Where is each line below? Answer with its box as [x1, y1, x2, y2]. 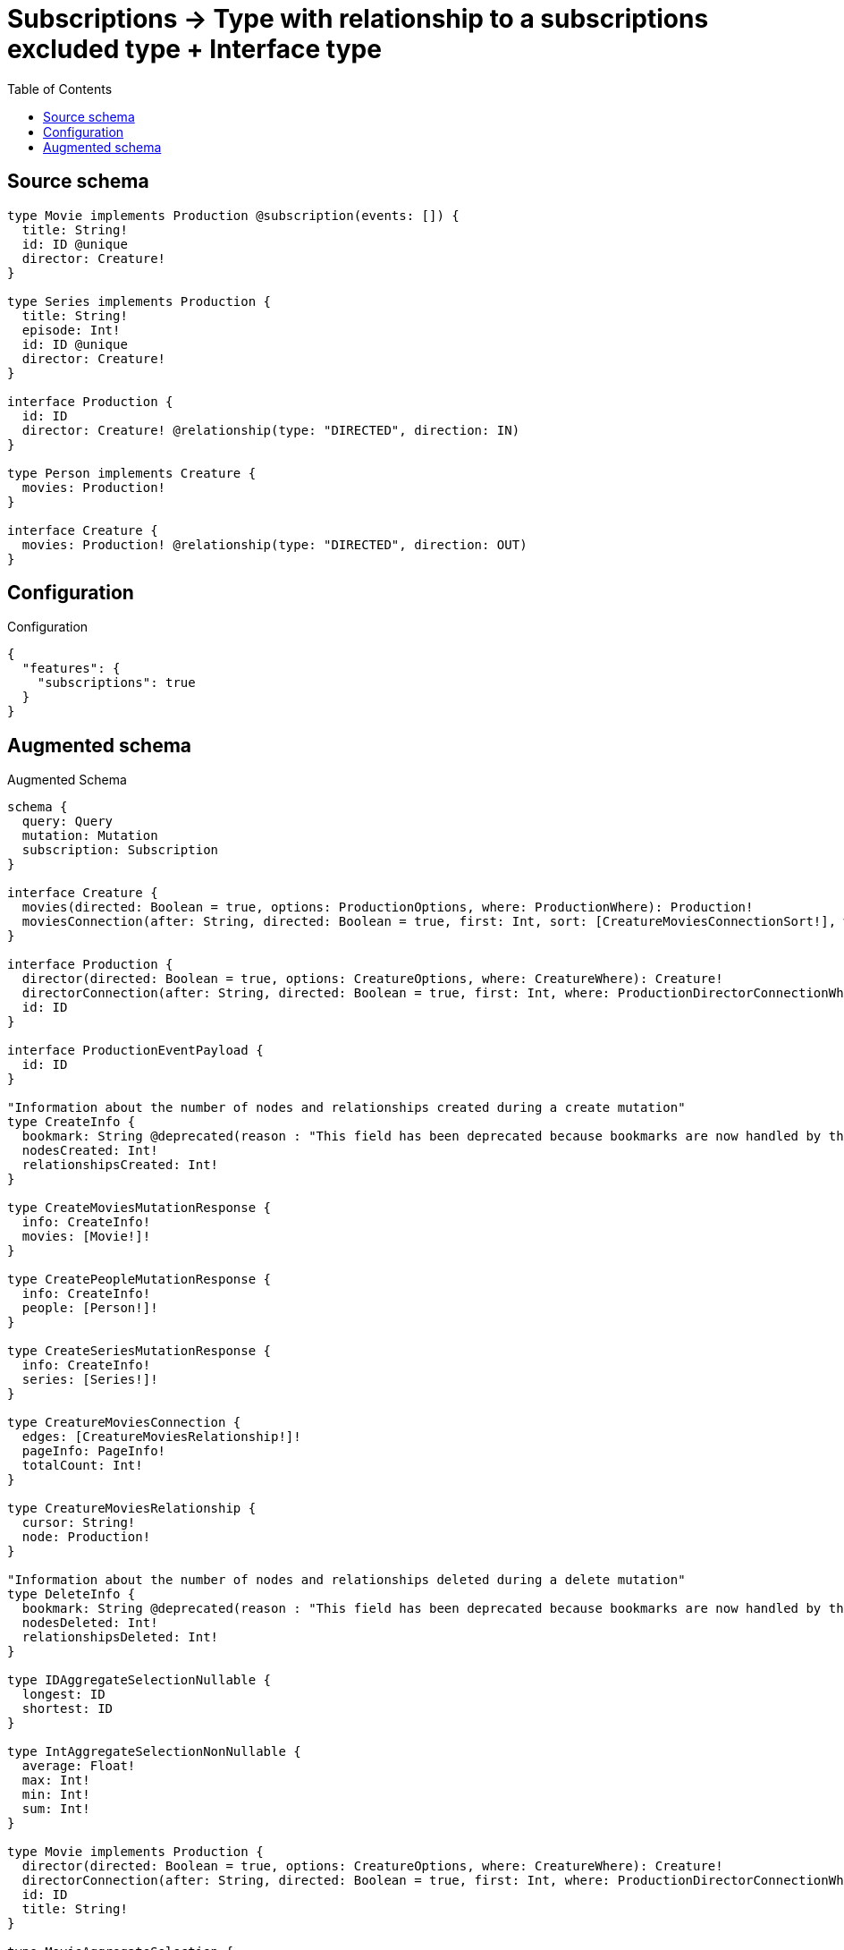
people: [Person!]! [21, 1301, 158, 1316]
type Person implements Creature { [7, 465, 257, 480]
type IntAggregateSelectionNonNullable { [7, 1744, 301, 1759]
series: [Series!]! [21, 1372, 158, 1387]
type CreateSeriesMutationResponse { [7, 1344, 272, 1359]
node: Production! [21, 1530, 151, 1545]
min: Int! [21, 1787, 90, 1802]
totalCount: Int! [21, 1458, 143, 1473]
